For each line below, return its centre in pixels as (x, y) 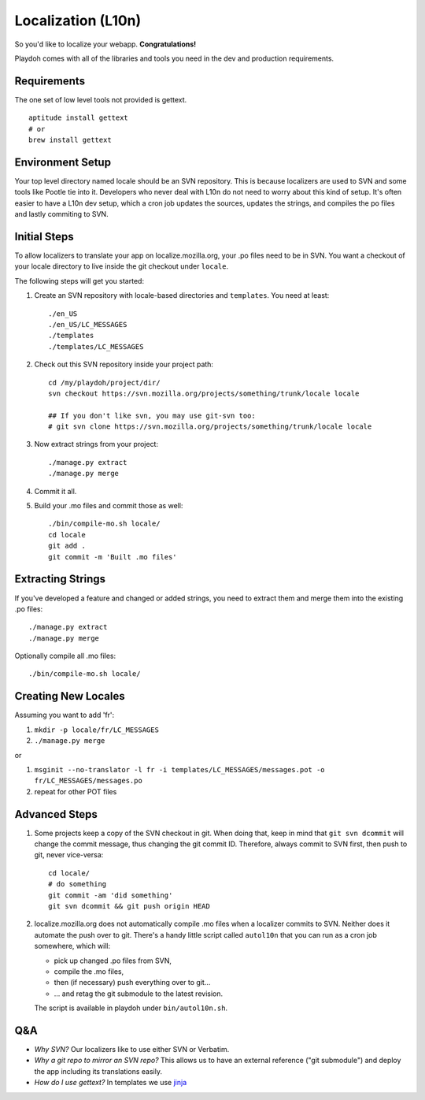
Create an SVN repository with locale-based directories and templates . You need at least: (182, 295)
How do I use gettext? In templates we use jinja (111, 1083)
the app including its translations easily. (98, 1071)
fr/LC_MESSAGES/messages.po (89, 781)
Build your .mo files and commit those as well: (109, 506)
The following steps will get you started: (79, 281)
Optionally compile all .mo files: (65, 656)
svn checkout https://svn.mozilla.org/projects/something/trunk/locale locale (204, 393)
